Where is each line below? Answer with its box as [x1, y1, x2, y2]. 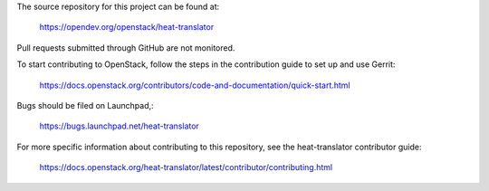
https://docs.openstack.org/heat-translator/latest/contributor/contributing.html [39, 162, 333, 173]
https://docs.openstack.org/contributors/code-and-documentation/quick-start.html [39, 80, 350, 91]
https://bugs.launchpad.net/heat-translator [39, 120, 199, 131]
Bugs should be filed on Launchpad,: [16, 100, 154, 110]
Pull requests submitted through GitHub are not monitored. [16, 42, 235, 53]
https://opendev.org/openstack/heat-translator [39, 22, 215, 33]
